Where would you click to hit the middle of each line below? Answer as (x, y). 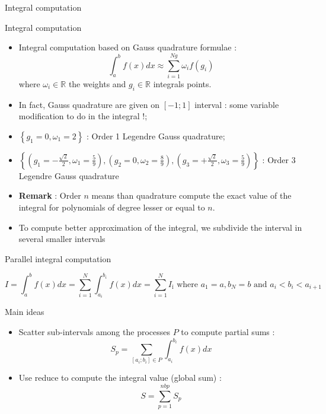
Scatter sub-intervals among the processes (94, 331)
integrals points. (182, 83)
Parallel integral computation (58, 258)
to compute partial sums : (228, 331)
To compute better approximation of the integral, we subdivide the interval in (160, 227)
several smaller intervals (62, 239)
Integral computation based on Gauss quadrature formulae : (128, 47)
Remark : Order (50, 195)
